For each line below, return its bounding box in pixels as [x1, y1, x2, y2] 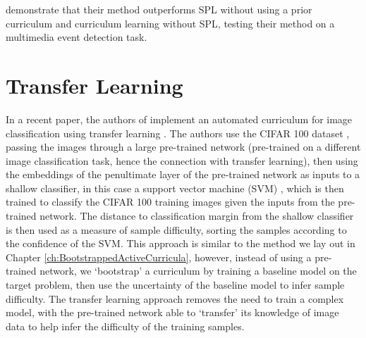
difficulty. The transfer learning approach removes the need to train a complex [6, 291, 344, 306]
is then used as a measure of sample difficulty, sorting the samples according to [6, 222, 347, 237]
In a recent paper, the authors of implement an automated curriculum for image [6, 111, 353, 126]
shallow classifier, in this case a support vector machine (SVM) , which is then [6, 180, 344, 195]
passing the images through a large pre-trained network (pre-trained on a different [6, 139, 361, 154]
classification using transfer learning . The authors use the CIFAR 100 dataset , [6, 125, 350, 140]
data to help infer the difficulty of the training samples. [6, 318, 245, 333]
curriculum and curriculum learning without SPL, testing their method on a [6, 15, 335, 30]
